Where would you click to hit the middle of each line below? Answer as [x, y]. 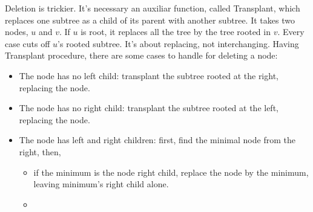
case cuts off [28, 43]
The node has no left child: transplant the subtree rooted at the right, [149, 75]
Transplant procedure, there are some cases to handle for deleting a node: [141, 55]
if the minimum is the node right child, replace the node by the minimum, [171, 172]
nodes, [17, 32]
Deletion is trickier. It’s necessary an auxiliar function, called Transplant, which [153, 8]
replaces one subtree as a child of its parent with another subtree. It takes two [150, 20]
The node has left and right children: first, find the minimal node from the [157, 140]
